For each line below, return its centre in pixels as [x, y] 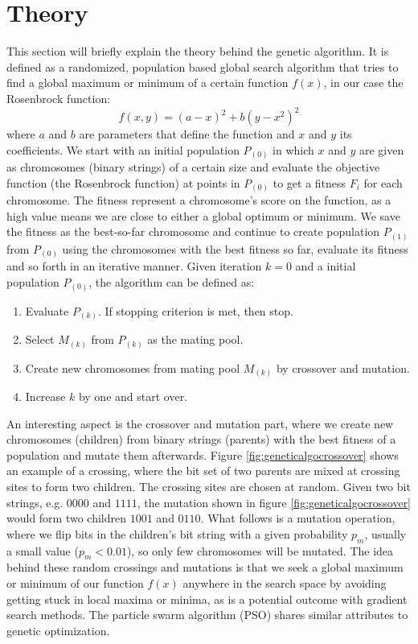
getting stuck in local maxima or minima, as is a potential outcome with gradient [207, 599]
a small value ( [43, 550]
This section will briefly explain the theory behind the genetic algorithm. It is [198, 51]
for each [383, 182]
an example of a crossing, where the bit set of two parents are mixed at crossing [203, 471]
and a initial [326, 266]
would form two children [67, 518]
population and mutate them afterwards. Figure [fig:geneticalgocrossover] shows [203, 454]
